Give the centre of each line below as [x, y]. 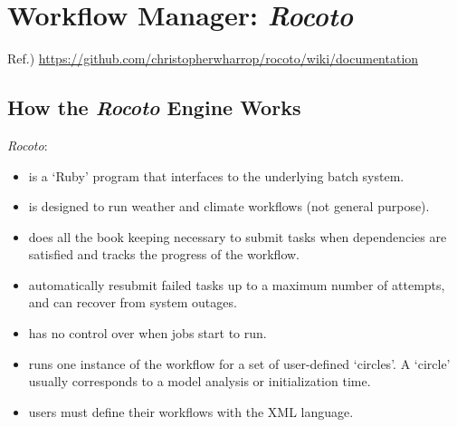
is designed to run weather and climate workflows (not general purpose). [229, 206]
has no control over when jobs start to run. [148, 333]
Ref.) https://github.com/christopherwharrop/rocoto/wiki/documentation [213, 58]
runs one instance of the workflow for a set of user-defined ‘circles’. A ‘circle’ [239, 363]
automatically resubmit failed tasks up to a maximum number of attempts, [237, 284]
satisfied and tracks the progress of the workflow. [164, 254]
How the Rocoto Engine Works [154, 107]
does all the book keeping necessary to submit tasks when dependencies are [238, 236]
